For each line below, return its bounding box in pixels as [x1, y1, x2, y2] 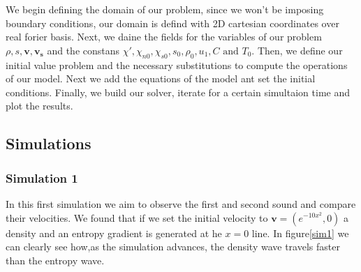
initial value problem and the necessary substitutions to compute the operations [6, 57, 348, 72]
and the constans [47, 43, 120, 57]
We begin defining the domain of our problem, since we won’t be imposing [6, 2, 324, 16]
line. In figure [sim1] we [251, 225, 349, 240]
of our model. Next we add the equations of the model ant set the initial [6, 71, 316, 86]
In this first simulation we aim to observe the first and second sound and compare [6, 196, 356, 211]
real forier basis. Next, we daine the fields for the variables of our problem [6, 29, 322, 44]
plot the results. [6, 98, 73, 113]
